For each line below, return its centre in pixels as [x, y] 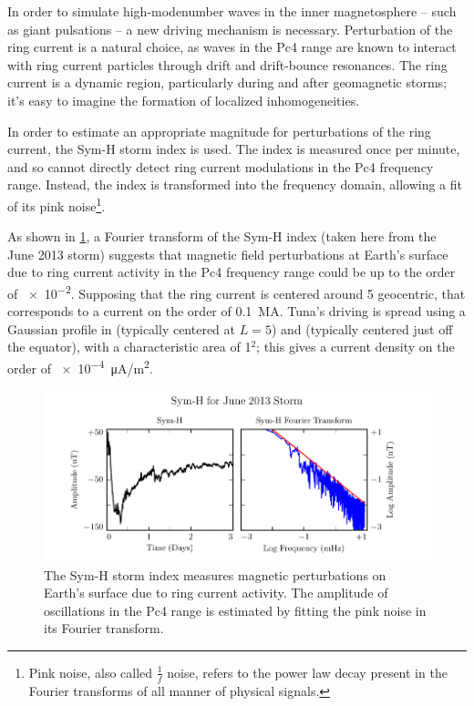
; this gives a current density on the [355, 347]
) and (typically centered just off [362, 328]
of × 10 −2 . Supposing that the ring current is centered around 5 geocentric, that [237, 292]
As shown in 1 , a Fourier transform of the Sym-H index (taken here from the [222, 236]
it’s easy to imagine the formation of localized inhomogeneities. [184, 100]
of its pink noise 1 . [57, 204]
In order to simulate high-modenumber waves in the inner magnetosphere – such [232, 11]
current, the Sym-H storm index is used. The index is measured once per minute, [234, 149]
